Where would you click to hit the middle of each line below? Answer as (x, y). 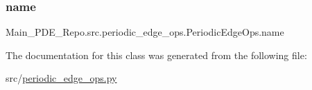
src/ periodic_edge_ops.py (61, 78)
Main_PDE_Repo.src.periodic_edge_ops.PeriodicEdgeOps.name (145, 32)
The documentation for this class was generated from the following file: (156, 55)
